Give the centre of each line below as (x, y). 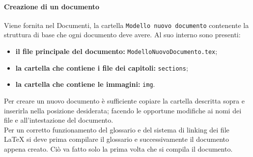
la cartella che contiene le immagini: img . (85, 84)
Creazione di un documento (52, 6)
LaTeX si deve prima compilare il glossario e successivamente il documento (117, 139)
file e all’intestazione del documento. (59, 120)
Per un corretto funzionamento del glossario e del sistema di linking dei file (117, 129)
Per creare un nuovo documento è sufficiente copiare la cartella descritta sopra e (124, 101)
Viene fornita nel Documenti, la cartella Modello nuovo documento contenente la (126, 25)
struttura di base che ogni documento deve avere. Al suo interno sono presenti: (122, 35)
